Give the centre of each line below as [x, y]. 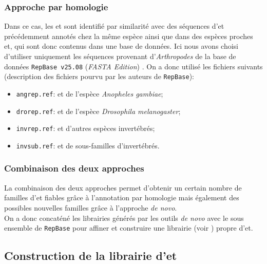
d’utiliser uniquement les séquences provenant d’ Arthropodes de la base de [120, 56]
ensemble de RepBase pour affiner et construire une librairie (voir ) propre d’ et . [129, 228]
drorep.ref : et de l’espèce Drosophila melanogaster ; [98, 111]
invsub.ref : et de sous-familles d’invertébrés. [88, 145]
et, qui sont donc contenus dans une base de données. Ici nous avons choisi [121, 46]
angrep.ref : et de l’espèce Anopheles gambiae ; [90, 93]
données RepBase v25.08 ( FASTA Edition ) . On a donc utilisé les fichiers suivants [133, 66]
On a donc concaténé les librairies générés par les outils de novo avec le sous [124, 218]
